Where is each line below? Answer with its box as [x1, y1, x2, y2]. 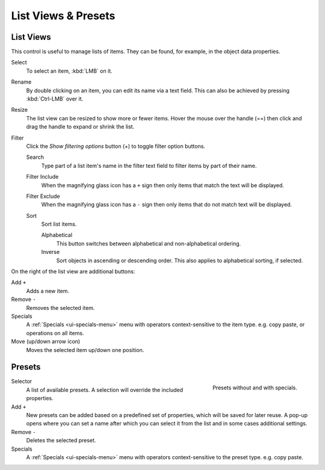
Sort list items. [41, 220, 77, 228]
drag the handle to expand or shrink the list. [26, 123, 135, 131]
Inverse [41, 249, 60, 256]
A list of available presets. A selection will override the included [26, 386, 184, 394]
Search [26, 153, 45, 161]
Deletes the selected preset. [26, 437, 96, 444]
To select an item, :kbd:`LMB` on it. [26, 67, 113, 75]
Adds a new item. [26, 287, 69, 294]
